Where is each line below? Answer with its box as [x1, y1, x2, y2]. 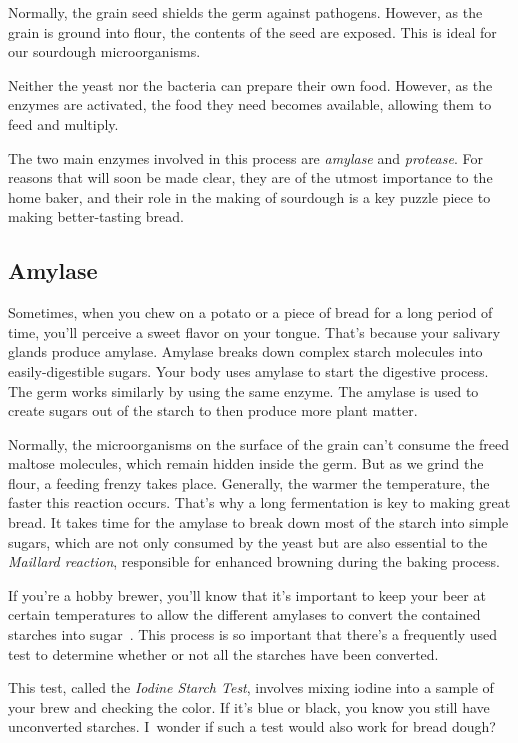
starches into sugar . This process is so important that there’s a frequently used [8, 624, 498, 645]
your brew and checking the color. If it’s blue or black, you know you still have [8, 696, 490, 717]
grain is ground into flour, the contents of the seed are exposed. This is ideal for [8, 21, 497, 42]
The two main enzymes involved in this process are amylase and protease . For [8, 147, 483, 168]
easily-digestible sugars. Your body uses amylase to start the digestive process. [8, 360, 489, 381]
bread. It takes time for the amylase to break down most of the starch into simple [8, 512, 509, 533]
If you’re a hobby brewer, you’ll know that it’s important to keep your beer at [8, 584, 486, 605]
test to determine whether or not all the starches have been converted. [8, 643, 439, 664]
